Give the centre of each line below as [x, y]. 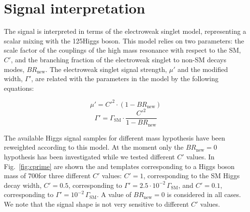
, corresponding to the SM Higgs [191, 176]
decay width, [23, 185]
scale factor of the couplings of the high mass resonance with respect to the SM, [123, 50]
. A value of [114, 194]
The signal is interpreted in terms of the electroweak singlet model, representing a [125, 31]
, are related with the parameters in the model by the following [125, 78]
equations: [19, 88]
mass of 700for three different [47, 176]
